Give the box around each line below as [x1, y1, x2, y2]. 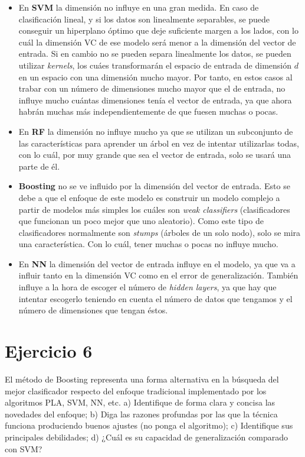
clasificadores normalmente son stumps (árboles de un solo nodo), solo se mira [18, 226, 301, 238]
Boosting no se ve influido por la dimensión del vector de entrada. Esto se [18, 180, 290, 192]
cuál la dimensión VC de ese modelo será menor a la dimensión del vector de [18, 35, 296, 48]
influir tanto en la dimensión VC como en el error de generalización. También [18, 269, 299, 281]
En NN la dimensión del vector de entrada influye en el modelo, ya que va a [18, 257, 296, 270]
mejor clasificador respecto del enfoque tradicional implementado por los [5, 384, 267, 397]
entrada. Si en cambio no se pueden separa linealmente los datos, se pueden [18, 47, 291, 60]
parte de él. [18, 160, 60, 172]
